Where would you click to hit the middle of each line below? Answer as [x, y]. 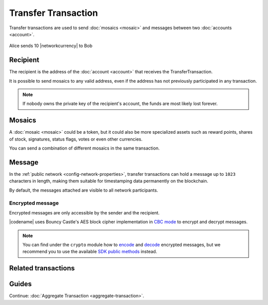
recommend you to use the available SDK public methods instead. [90, 252]
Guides [21, 284]
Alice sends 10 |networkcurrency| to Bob [51, 46]
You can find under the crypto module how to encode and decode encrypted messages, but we [122, 245]
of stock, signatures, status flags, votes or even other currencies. [76, 139]
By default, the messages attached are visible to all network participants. [84, 190]
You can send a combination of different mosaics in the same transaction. [84, 148]
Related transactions [42, 268]
